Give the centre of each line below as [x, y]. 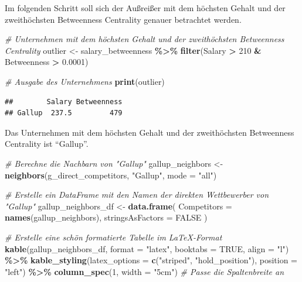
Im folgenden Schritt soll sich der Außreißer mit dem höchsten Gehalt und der [145, 8]
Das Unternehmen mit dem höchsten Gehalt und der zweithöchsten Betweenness [150, 132]
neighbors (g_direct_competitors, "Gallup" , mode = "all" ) [111, 175]
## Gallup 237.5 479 [64, 113]
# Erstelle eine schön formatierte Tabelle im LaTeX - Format [113, 237]
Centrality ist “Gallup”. [47, 144]
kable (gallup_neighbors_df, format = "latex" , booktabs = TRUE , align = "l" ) [147, 248]
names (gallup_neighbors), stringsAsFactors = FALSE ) [106, 217]
